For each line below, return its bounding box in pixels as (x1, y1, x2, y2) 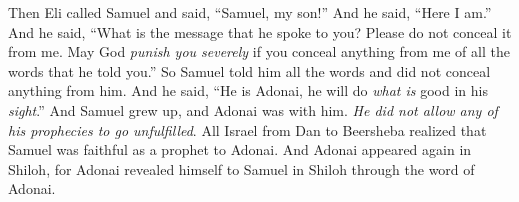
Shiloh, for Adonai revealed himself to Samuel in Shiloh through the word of (8, 158, 475, 179)
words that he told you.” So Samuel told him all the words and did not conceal (8, 60, 491, 81)
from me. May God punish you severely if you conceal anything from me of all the (8, 41, 510, 62)
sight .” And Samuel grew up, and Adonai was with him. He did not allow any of (8, 99, 498, 120)
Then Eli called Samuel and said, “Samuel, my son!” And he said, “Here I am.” (8, 2, 492, 22)
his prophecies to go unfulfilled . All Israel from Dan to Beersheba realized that (8, 119, 487, 140)
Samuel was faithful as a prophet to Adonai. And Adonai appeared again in (8, 139, 472, 160)
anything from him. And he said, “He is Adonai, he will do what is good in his (8, 80, 488, 101)
